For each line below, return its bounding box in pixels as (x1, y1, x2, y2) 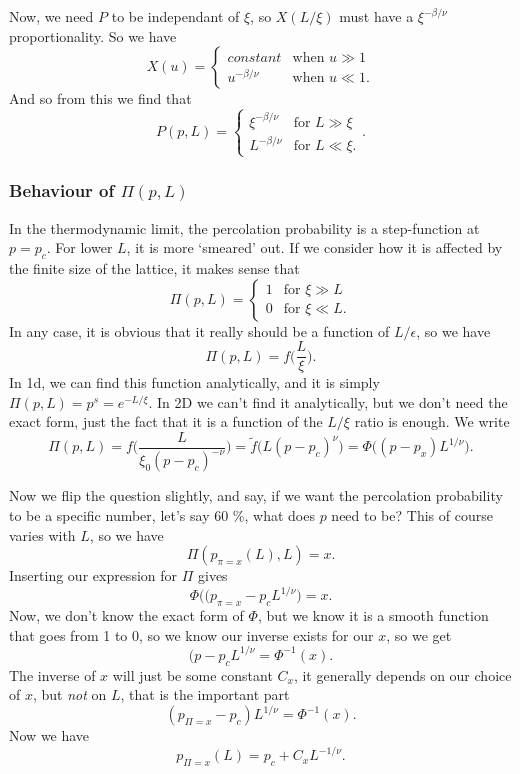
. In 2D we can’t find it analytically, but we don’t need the (148, 391, 508, 412)
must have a (339, 6, 414, 26)
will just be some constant (112, 664, 273, 685)
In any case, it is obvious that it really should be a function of (9, 320, 390, 341)
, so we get (386, 624, 452, 645)
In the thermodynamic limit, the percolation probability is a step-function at (9, 217, 480, 238)
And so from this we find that (9, 88, 192, 109)
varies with (9, 524, 76, 545)
